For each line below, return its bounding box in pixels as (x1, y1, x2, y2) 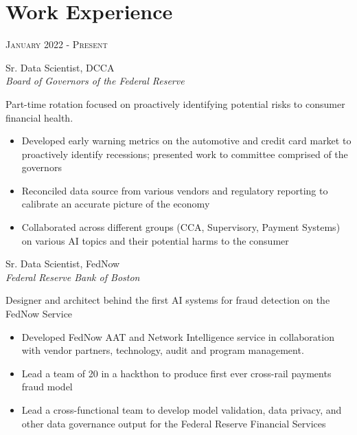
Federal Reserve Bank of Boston (5, 269, 140, 284)
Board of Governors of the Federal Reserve (5, 74, 185, 88)
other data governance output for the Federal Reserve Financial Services (21, 416, 326, 430)
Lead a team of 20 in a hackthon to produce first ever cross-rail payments (21, 366, 332, 380)
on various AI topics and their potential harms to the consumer (21, 233, 289, 247)
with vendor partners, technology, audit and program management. (21, 343, 304, 357)
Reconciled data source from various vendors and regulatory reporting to (21, 183, 328, 197)
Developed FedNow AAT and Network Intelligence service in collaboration (21, 329, 334, 344)
